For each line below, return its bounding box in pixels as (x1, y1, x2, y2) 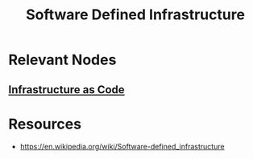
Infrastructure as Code (8, 83, 125, 96)
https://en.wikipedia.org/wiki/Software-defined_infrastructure (19, 141, 225, 151)
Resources (8, 115, 82, 133)
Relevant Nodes (8, 51, 117, 69)
